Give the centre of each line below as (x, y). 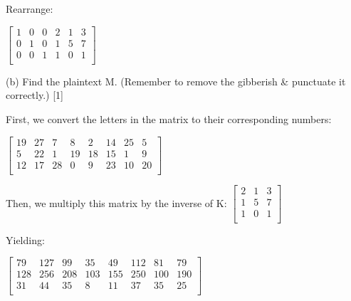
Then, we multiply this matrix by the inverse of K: (116, 202)
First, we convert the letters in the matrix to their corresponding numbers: (169, 118)
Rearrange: (30, 9)
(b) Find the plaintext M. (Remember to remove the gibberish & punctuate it (176, 81)
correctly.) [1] (35, 95)
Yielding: (25, 239)
